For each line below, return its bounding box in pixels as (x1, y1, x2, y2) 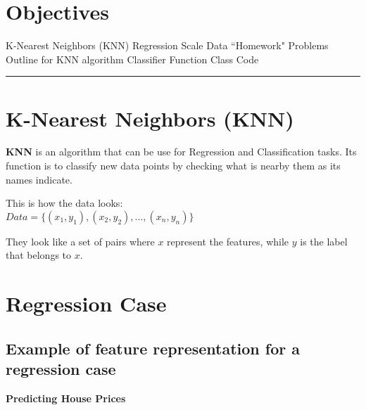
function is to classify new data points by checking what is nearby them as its (6, 158, 341, 173)
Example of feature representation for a (6, 337, 300, 359)
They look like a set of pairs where (6, 233, 155, 248)
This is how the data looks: (6, 196, 123, 210)
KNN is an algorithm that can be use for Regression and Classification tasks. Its (6, 144, 357, 159)
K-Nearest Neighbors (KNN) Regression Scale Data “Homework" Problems (6, 38, 329, 53)
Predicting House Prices (6, 390, 126, 405)
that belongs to (6, 248, 72, 262)
